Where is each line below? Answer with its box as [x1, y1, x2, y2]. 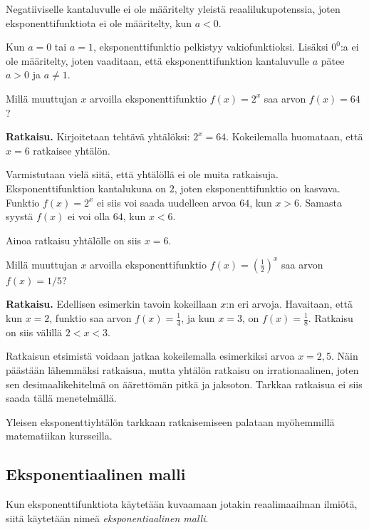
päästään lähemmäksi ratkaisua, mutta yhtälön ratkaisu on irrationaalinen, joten [6, 363, 359, 378]
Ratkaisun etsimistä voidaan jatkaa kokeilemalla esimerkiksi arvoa [6, 348, 295, 363]
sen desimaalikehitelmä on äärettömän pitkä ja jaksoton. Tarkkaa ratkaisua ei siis [6, 376, 363, 391]
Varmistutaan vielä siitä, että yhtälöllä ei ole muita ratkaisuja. [6, 167, 279, 182]
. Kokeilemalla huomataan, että [226, 129, 363, 144]
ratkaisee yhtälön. [33, 142, 110, 157]
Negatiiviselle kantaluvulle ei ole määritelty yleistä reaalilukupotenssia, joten [6, 1, 341, 16]
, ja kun [181, 311, 215, 325]
